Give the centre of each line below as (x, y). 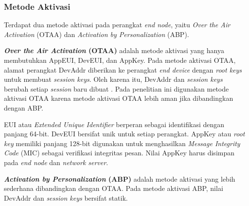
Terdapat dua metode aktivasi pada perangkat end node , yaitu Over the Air (117, 25)
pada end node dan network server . (56, 162)
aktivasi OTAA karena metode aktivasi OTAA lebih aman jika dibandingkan (119, 98)
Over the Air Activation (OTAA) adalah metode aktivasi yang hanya (114, 50)
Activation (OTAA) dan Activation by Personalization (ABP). (97, 34)
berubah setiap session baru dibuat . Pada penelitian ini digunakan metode (116, 88)
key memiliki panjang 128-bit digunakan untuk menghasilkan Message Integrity (122, 143)
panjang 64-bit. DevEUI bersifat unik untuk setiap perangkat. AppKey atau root (124, 134)
